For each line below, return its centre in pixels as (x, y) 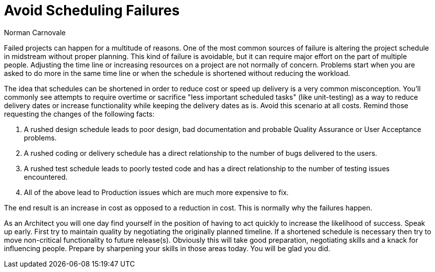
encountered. (46, 177)
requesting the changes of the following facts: (79, 114)
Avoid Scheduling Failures (92, 10)
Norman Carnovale (35, 32)
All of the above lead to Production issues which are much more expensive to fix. (156, 192)
